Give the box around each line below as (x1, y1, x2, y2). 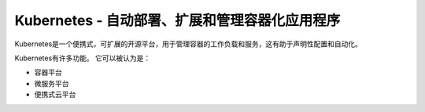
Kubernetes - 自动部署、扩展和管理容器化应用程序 (14, 12, 341, 29)
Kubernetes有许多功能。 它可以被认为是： (14, 53, 151, 63)
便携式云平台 (34, 90, 76, 99)
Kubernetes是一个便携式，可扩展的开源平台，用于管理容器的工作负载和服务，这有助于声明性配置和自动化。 (14, 39, 362, 49)
